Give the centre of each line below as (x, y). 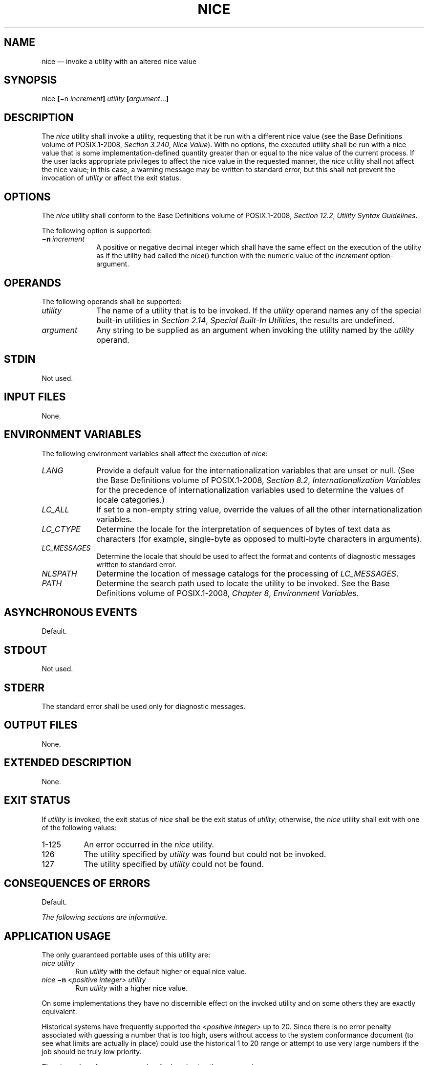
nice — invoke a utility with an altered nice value (119, 61)
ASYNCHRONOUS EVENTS (71, 612)
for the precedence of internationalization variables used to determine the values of (250, 490)
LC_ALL (55, 509)
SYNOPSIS (31, 80)
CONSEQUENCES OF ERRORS (77, 883)
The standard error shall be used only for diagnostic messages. (144, 707)
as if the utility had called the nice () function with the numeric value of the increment (232, 256)
